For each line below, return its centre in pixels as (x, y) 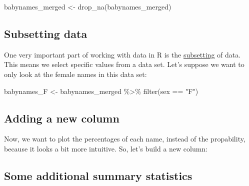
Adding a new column (62, 118)
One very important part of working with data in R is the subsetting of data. (122, 54)
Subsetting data (46, 33)
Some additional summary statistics (98, 175)
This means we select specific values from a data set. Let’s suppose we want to (124, 64)
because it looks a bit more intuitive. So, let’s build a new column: (106, 148)
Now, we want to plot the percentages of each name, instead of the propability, (125, 139)
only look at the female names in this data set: (75, 74)
